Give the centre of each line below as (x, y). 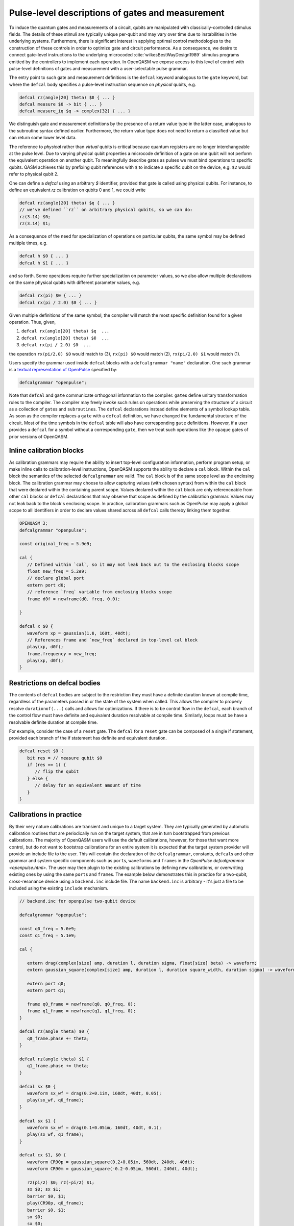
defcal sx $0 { (37, 1086)
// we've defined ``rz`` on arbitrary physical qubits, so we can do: (106, 210)
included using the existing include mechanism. (59, 888)
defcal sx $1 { (37, 1121)
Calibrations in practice (45, 815)
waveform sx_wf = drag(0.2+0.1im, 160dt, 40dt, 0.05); (94, 1093)
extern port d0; (47, 585)
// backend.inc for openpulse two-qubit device (77, 901)
